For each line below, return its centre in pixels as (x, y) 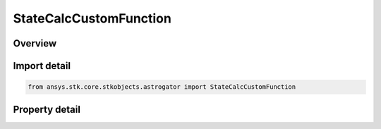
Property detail (47, 109)
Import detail (42, 66)
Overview (35, 43)
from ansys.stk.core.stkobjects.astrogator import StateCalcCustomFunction (162, 87)
